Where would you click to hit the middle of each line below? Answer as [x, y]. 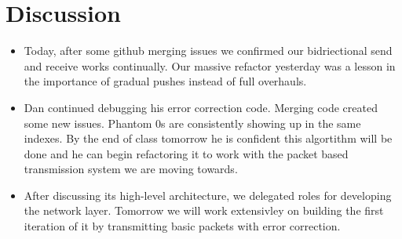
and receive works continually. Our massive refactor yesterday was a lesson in [210, 65]
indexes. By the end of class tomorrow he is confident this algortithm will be [208, 138]
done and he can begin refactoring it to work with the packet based [186, 153]
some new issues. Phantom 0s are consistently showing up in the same [192, 123]
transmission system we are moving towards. [131, 169]
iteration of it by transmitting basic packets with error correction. [182, 226]
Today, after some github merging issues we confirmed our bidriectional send [208, 51]
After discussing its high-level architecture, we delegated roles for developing [208, 195]
